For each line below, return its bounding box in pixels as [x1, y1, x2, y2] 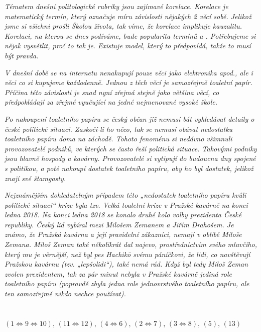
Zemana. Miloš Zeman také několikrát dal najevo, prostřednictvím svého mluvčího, [5, 239, 257, 250]
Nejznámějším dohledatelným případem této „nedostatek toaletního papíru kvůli [5, 190, 246, 200]
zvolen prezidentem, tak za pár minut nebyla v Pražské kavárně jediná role [5, 268, 232, 279]
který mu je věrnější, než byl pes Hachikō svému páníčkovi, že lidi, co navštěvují [5, 248, 250, 259]
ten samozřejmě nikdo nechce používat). [5, 288, 126, 299]
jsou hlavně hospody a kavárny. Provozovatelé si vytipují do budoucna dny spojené [5, 153, 256, 163]
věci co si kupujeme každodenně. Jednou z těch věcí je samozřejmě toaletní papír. [5, 77, 252, 88]
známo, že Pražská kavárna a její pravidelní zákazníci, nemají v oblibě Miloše [5, 229, 242, 239]
